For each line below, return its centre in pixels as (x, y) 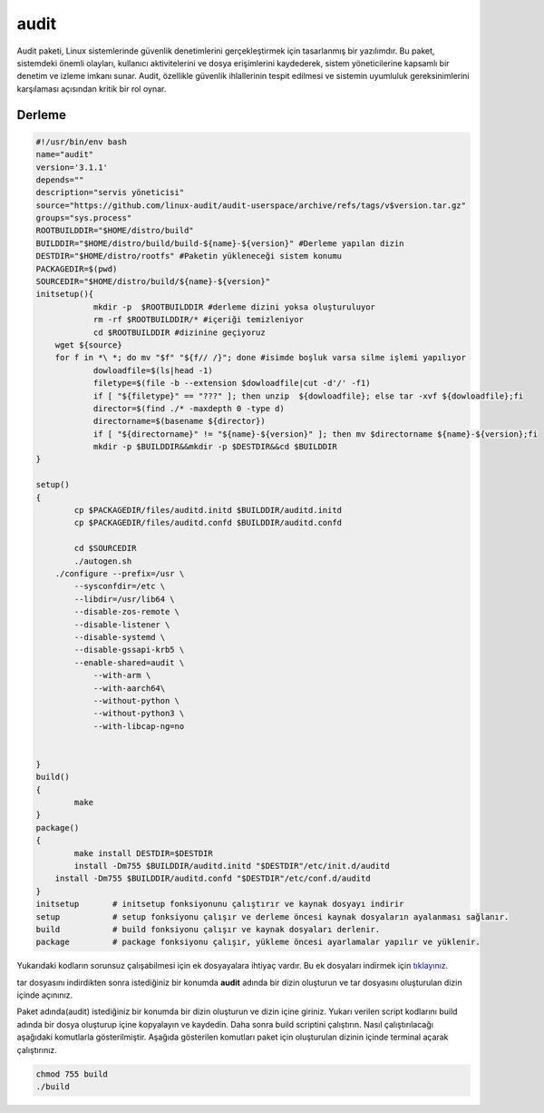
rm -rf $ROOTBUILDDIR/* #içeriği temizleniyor (198, 320)
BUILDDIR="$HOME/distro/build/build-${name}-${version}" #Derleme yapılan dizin (220, 243)
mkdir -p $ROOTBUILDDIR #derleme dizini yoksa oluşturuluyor (234, 307)
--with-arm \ (122, 675)
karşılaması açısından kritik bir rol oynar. (92, 89)
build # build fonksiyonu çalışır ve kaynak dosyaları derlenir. (208, 929)
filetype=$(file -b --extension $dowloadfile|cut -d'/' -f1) (232, 383)
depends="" (60, 180)
